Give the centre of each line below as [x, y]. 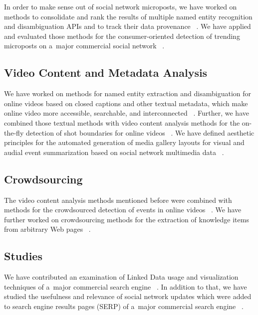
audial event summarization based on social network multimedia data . [114, 152]
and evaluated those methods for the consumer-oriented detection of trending [122, 36]
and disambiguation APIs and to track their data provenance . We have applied [128, 26]
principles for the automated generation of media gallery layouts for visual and [124, 142]
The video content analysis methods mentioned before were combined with [118, 200]
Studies [23, 256]
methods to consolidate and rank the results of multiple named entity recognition [128, 16]
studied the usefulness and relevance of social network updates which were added [128, 296]
